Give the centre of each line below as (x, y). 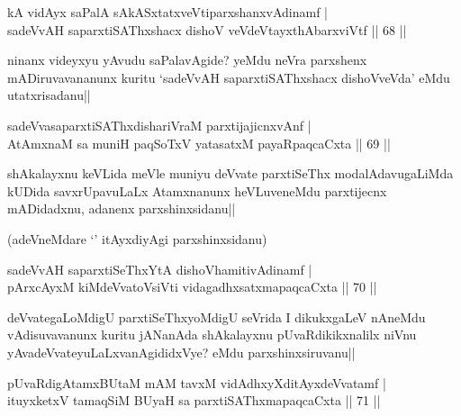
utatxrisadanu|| (49, 95)
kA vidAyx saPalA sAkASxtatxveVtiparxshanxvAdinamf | (167, 12)
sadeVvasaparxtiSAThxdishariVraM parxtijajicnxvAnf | (159, 125)
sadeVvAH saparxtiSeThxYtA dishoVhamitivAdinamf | (160, 269)
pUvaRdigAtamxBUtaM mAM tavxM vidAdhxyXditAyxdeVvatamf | (197, 382)
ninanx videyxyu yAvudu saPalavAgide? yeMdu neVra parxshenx (187, 60)
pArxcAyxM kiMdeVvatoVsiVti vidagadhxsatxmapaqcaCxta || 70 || (192, 287)
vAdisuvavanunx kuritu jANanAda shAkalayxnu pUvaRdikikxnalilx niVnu (212, 335)
